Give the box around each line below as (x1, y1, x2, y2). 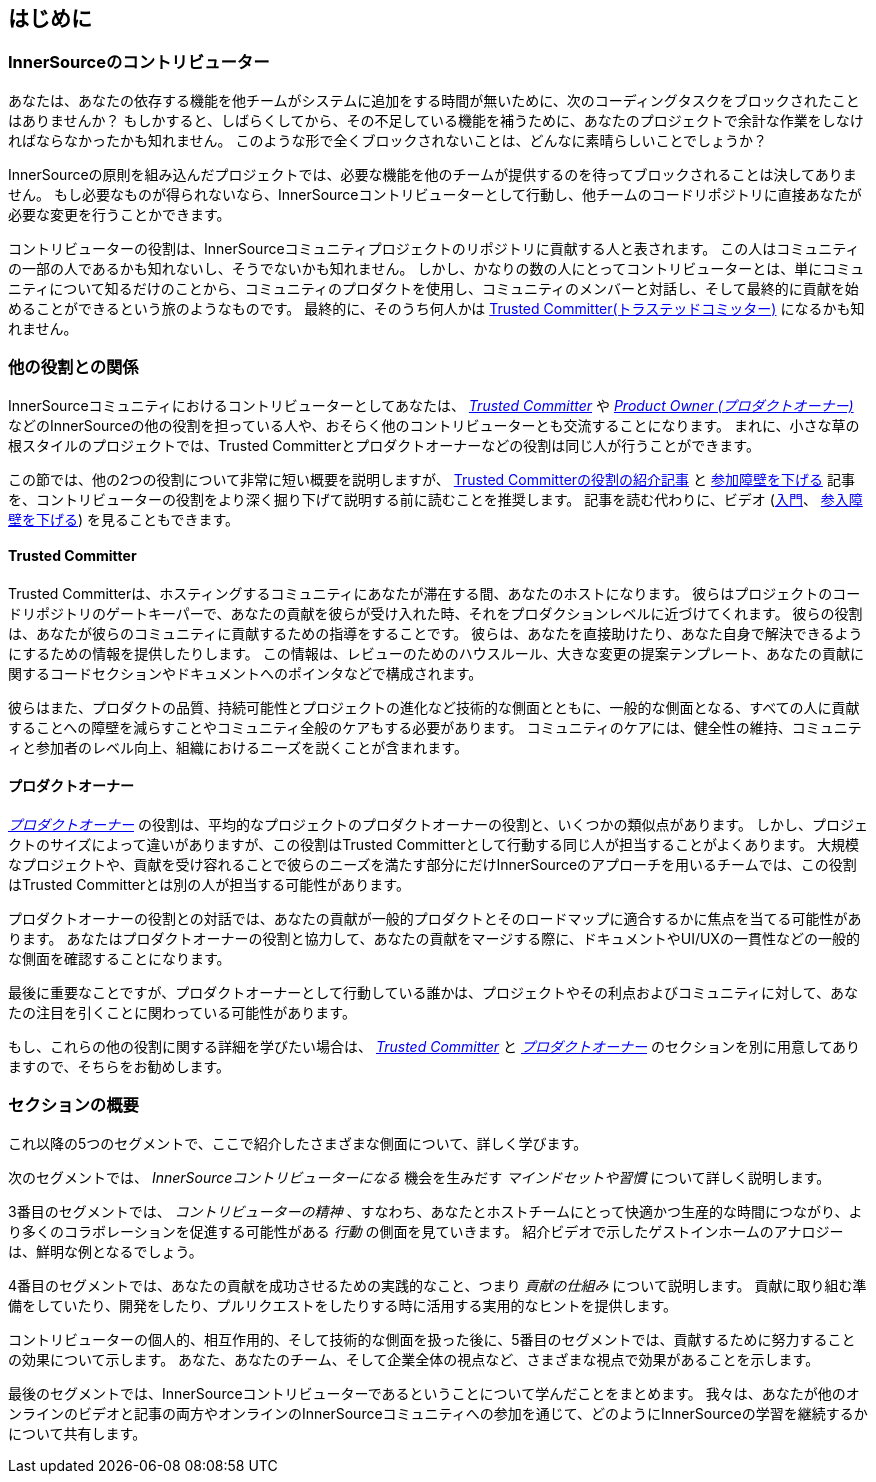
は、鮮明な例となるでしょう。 (8, 1242, 203, 1260)
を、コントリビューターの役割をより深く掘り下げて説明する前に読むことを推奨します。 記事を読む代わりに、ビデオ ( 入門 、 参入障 (8, 490, 863, 508)
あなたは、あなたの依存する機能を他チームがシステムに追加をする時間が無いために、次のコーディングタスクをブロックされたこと (8, 91, 860, 109)
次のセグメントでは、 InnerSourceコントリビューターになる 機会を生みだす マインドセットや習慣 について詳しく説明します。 (8, 1168, 831, 1186)
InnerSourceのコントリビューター (8, 52, 270, 73)
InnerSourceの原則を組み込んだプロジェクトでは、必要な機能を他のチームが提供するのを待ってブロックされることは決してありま (8, 165, 857, 183)
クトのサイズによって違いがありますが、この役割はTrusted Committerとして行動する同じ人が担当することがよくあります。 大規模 (8, 835, 859, 853)
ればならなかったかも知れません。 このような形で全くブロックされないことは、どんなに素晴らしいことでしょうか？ (8, 131, 768, 149)
